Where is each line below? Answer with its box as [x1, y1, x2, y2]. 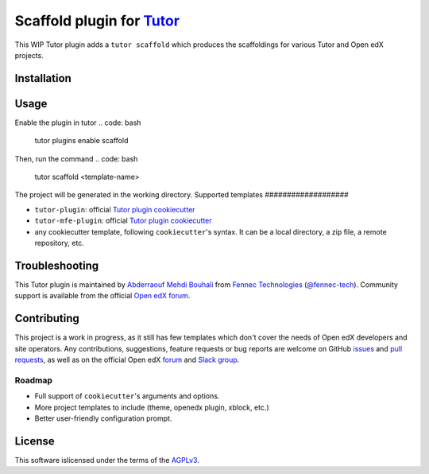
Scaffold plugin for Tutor [14, 12, 180, 29]
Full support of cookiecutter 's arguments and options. [34, 391, 220, 401]
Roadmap [14, 375, 53, 386]
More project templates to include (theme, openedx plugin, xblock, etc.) [34, 402, 269, 412]
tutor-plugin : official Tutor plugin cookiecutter [34, 204, 195, 214]
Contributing [14, 312, 79, 325]
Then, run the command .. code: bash [14, 153, 138, 163]
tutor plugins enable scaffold [34, 136, 129, 146]
